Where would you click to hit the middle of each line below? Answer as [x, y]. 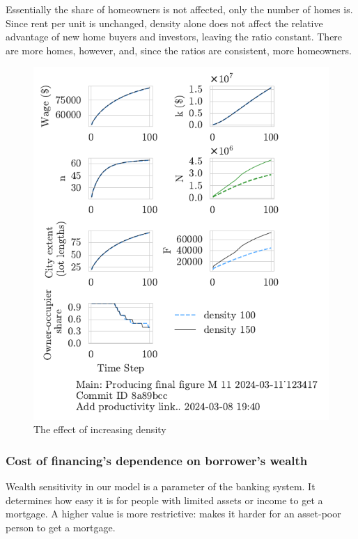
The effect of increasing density [100, 429]
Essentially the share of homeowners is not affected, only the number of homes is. [179, 9]
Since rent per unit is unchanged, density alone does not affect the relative [164, 23]
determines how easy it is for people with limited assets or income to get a [164, 500]
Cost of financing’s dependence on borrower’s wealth [157, 460]
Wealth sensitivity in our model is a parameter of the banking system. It [161, 486]
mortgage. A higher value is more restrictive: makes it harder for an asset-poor [173, 514]
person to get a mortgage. [61, 528]
